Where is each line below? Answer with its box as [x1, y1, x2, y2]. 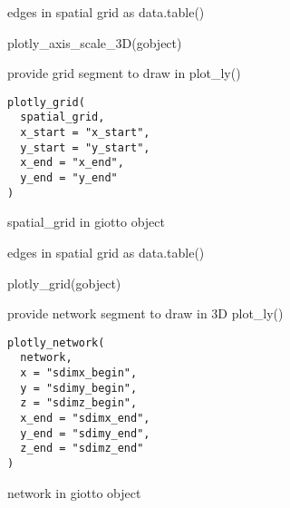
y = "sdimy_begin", [20, 381, 138, 395]
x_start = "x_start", [20, 126, 150, 140]
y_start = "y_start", [20, 141, 150, 154]
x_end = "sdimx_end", [20, 412, 150, 425]
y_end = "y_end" [20, 171, 118, 185]
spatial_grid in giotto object [7, 212, 165, 231]
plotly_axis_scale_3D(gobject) [7, 33, 182, 52]
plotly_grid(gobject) [7, 273, 121, 292]
